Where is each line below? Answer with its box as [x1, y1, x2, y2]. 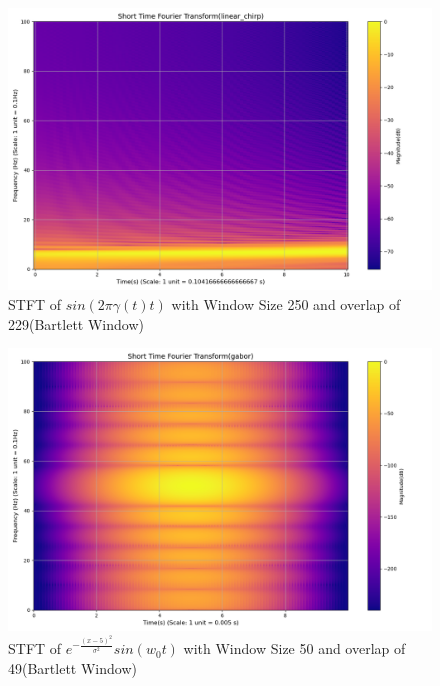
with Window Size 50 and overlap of [183, 638, 406, 659]
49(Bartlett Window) [8, 657, 137, 678]
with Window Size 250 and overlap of [171, 293, 401, 314]
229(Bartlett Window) [8, 313, 144, 334]
